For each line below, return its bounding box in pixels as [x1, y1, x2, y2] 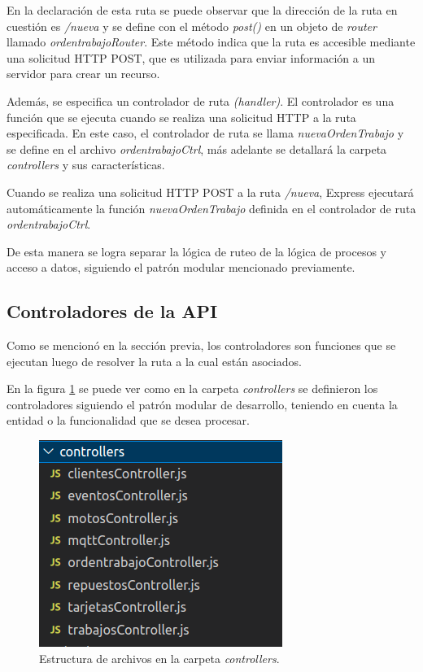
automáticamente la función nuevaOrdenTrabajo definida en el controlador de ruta [7, 199, 416, 216]
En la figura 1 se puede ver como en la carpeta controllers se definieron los [7, 380, 378, 397]
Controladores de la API [7, 299, 218, 324]
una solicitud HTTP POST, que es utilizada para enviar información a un [7, 49, 375, 66]
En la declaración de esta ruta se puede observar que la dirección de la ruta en [7, 2, 398, 18]
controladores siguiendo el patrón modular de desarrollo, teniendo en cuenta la [7, 395, 398, 412]
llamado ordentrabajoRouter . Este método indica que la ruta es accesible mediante [7, 33, 416, 50]
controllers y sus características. [7, 156, 165, 173]
